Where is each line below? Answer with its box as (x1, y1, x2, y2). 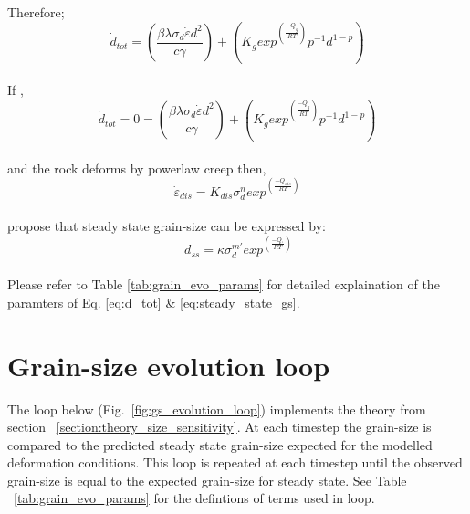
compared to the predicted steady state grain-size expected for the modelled (7, 435, 433, 454)
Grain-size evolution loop (7, 346, 330, 383)
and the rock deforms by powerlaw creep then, (7, 158, 266, 177)
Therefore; (7, 3, 65, 21)
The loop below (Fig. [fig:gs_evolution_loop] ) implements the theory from (7, 399, 426, 418)
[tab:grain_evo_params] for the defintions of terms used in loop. (14, 488, 375, 508)
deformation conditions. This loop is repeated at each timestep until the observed (7, 453, 463, 472)
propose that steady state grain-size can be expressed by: (7, 216, 326, 236)
